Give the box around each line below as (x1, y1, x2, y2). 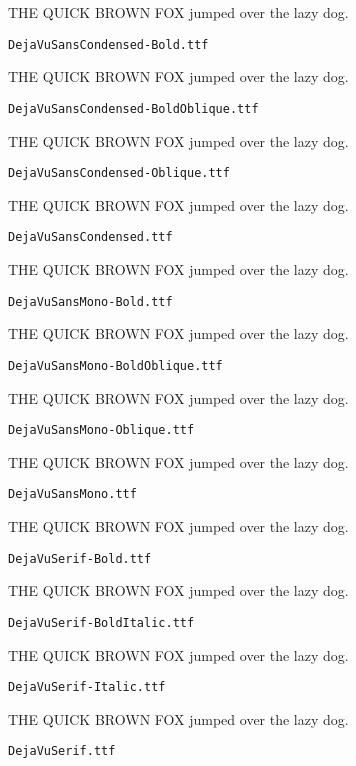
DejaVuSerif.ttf (8, 744, 116, 759)
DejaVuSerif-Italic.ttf (8, 680, 166, 695)
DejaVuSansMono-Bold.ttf (8, 294, 173, 309)
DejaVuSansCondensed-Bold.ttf (8, 37, 209, 52)
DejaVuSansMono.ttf (8, 487, 137, 502)
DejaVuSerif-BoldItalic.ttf (8, 615, 195, 630)
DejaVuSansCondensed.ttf (8, 230, 173, 245)
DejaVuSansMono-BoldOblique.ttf (8, 358, 223, 373)
